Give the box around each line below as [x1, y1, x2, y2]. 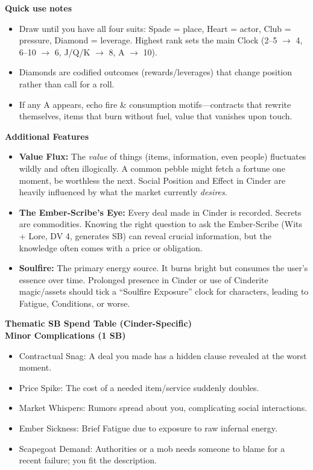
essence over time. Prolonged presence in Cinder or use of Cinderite [19, 273, 268, 286]
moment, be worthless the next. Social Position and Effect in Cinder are [19, 174, 286, 186]
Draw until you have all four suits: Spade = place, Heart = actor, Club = [19, 22, 291, 34]
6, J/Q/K [54, 45, 90, 58]
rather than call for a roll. [19, 77, 115, 90]
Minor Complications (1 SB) [5, 329, 126, 342]
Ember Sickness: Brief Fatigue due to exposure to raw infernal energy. [19, 422, 277, 434]
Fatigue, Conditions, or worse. [19, 296, 130, 309]
